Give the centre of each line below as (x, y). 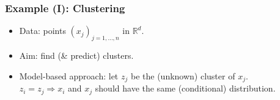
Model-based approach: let (69, 75)
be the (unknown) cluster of (183, 75)
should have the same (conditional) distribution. (185, 88)
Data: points (42, 31)
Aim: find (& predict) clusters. (76, 55)
